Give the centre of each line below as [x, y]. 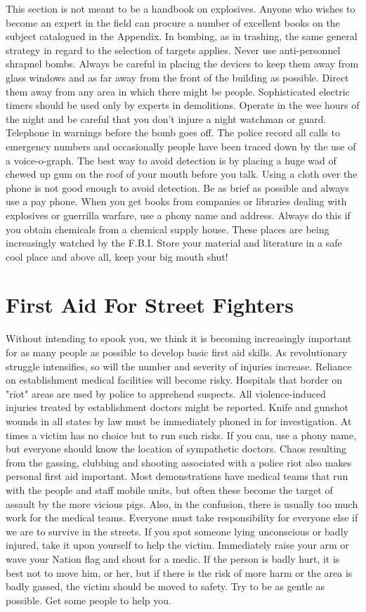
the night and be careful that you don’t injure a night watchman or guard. [166, 118]
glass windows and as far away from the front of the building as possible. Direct [177, 77]
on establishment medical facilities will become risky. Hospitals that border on [174, 380]
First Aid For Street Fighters [150, 305]
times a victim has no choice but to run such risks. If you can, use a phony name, [181, 435]
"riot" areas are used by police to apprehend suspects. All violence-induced [166, 393]
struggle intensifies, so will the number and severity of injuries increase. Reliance [179, 366]
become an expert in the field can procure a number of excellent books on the [173, 22]
